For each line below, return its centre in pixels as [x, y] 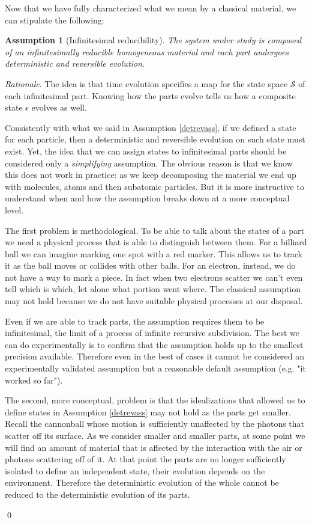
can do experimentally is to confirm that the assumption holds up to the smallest [154, 344]
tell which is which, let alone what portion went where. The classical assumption [153, 289]
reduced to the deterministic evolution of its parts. [97, 494]
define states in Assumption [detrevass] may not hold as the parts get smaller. [148, 411]
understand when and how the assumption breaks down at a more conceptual [147, 198]
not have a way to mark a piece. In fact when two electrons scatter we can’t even [154, 277]
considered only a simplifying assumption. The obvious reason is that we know [149, 163]
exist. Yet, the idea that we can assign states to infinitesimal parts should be [146, 151]
